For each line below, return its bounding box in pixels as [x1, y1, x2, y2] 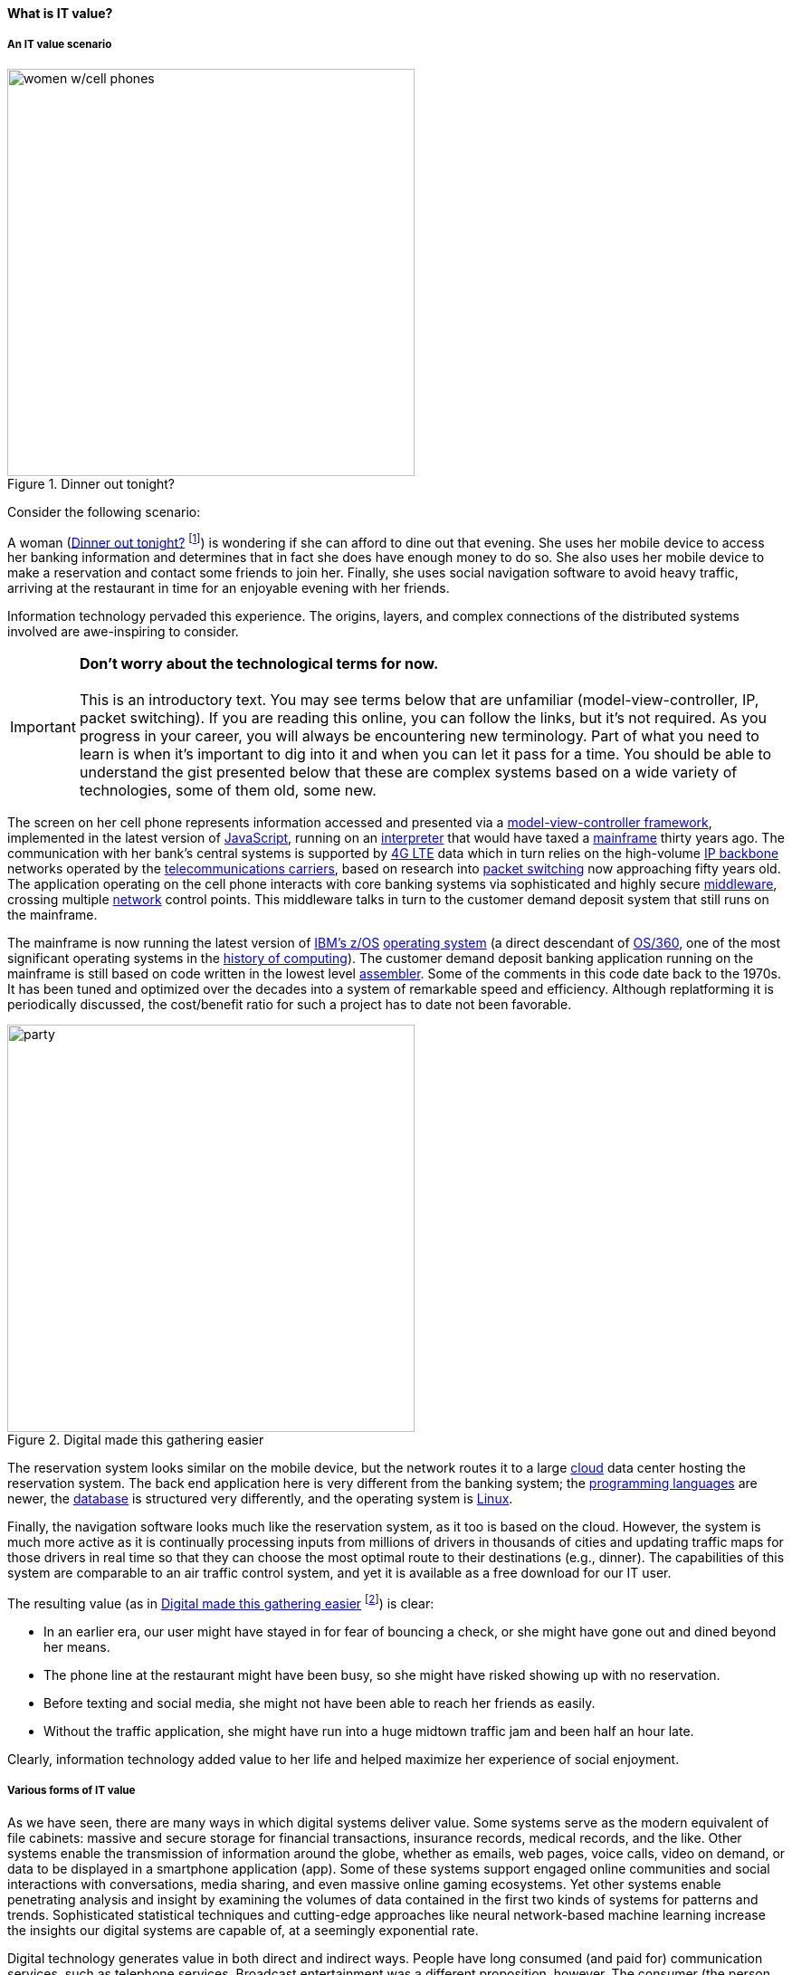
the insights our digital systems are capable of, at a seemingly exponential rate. [7, 1922, 479, 1938]
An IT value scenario [7, 38, 112, 52]
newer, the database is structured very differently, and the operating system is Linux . [7, 1491, 513, 1507]
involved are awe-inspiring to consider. [7, 624, 239, 640]
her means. [43, 1639, 110, 1655]
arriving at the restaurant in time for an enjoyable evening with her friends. [7, 580, 450, 596]
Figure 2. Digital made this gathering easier [7, 1432, 264, 1448]
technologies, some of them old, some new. [79, 781, 377, 800]
